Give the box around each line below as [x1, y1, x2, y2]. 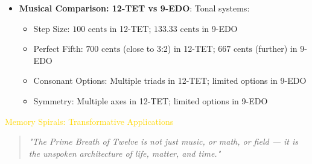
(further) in [255, 42, 298, 55]
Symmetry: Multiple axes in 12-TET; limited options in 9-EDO [33, 94, 268, 107]
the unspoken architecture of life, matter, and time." [28, 147, 221, 159]
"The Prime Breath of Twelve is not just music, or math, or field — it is [28, 135, 298, 148]
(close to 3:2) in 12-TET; [123, 42, 215, 55]
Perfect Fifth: [33, 42, 83, 55]
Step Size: [33, 22, 70, 34]
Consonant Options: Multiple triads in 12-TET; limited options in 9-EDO [33, 74, 307, 87]
